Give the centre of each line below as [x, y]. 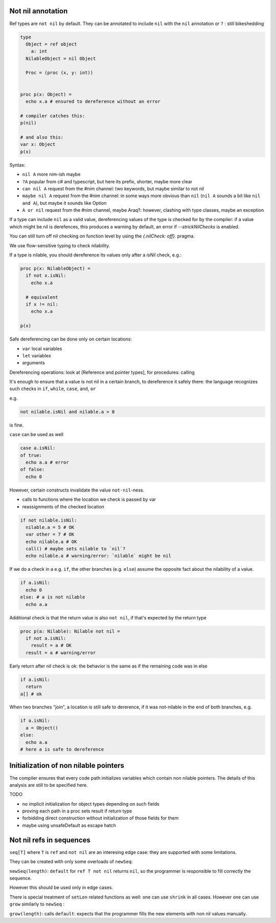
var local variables [42, 349]
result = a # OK [51, 646]
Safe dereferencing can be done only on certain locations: [71, 339]
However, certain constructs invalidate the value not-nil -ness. [77, 490]
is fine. [17, 425]
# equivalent [42, 297]
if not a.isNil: [46, 638]
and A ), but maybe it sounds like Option [64, 203]
